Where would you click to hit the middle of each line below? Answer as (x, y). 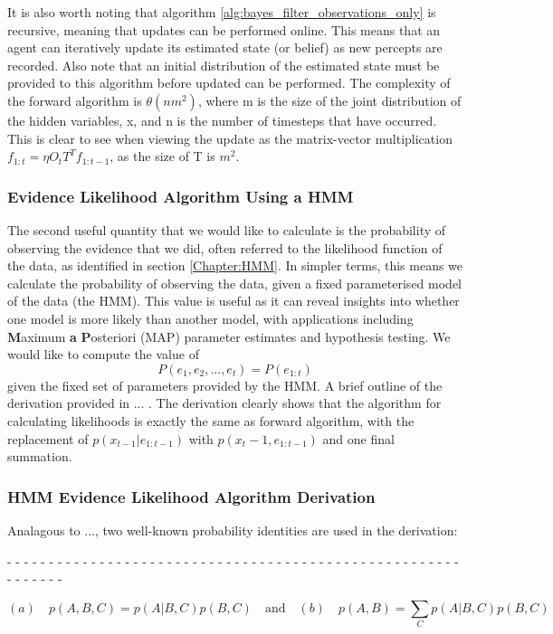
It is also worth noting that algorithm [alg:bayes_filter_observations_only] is (222, 12)
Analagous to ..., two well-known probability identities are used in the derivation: (233, 530)
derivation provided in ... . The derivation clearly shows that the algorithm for (224, 403)
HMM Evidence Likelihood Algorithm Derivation (191, 496)
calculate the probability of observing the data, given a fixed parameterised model (234, 283)
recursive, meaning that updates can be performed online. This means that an (224, 29)
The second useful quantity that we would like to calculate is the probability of (227, 229)
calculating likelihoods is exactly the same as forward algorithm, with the (211, 420)
